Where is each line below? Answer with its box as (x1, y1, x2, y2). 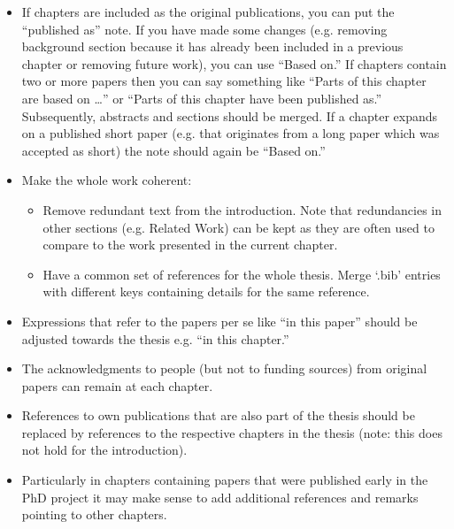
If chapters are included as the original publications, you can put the (21, 3, 395, 20)
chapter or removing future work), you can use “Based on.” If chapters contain (21, 54, 447, 73)
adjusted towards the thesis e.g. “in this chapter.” (21, 329, 289, 348)
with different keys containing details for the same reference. (42, 282, 370, 301)
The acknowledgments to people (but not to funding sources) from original (21, 359, 427, 378)
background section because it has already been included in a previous (21, 37, 404, 56)
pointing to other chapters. (21, 505, 167, 524)
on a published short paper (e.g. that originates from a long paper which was (21, 124, 440, 142)
